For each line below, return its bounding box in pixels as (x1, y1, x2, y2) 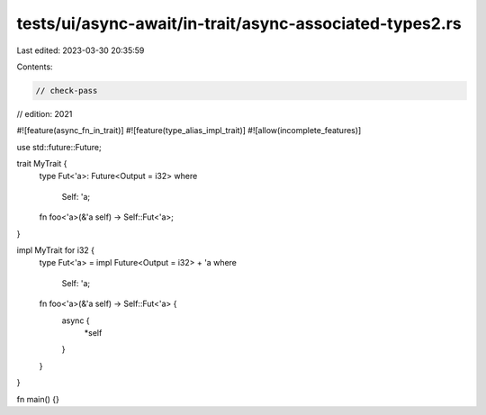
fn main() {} (16, 393, 60, 404)
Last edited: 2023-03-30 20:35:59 (16, 45, 145, 56)
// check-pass (35, 86, 98, 95)
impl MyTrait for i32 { (16, 245, 94, 256)
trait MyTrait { (16, 158, 67, 169)
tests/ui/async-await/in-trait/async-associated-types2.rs (16, 14, 463, 33)
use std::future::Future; (16, 141, 103, 152)
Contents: (16, 61, 53, 72)
